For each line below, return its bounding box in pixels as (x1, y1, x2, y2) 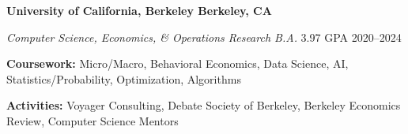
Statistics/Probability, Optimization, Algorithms (6, 70, 241, 87)
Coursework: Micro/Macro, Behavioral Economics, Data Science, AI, (6, 55, 349, 72)
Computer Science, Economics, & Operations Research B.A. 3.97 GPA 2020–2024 (6, 28, 402, 45)
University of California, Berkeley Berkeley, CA (6, 2, 272, 18)
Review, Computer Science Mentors (6, 112, 179, 128)
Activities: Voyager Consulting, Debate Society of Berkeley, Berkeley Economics (6, 97, 401, 114)
